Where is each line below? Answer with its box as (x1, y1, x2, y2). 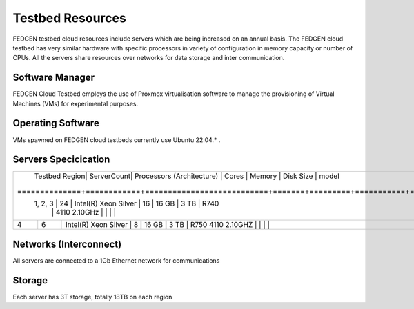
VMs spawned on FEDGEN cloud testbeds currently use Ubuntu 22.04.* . (12, 135, 221, 144)
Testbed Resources (12, 10, 127, 26)
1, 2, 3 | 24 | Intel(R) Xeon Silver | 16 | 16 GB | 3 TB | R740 (34, 199, 219, 208)
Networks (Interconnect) (12, 238, 122, 250)
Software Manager (12, 72, 95, 83)
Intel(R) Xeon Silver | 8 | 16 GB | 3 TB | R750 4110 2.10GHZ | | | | (65, 220, 270, 230)
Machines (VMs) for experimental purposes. (12, 99, 138, 108)
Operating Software (12, 117, 99, 129)
